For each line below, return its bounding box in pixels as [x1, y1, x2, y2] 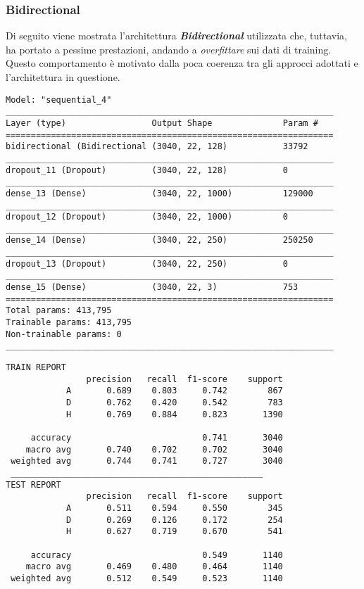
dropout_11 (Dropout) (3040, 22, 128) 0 [6, 165, 288, 175]
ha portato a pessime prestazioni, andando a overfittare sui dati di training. [6, 42, 332, 56]
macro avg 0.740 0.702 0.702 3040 [25, 444, 283, 455]
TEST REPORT [6, 479, 61, 490]
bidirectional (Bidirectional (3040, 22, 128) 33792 [6, 141, 308, 152]
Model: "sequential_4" [6, 94, 112, 105]
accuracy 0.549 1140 [30, 550, 283, 560]
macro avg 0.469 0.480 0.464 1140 [25, 562, 283, 572]
